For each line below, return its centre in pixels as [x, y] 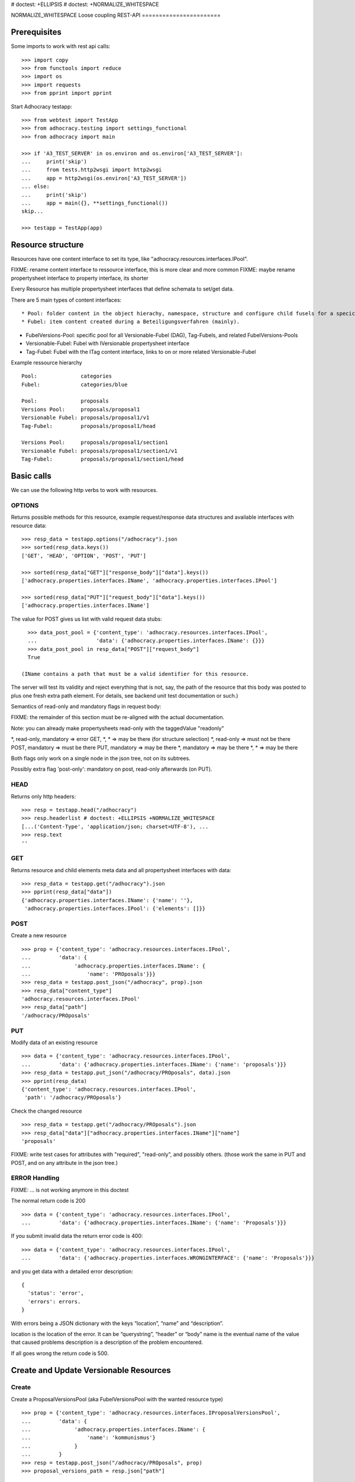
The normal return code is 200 [48, 1201]
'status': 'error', [56, 1293]
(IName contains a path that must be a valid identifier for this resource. [135, 674]
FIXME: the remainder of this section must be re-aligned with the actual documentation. [118, 717]
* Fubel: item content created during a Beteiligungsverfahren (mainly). [131, 322]
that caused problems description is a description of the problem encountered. [107, 1342]
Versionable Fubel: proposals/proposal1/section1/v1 [99, 451]
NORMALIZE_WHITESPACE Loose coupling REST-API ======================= [116, 15]
